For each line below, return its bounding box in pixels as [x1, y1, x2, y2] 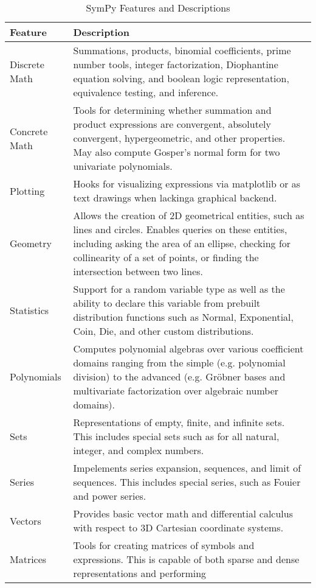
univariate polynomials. [73, 159, 173, 173]
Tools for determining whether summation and [73, 103, 272, 117]
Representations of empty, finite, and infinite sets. [73, 415, 285, 429]
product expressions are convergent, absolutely [73, 117, 271, 131]
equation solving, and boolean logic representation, [73, 71, 289, 85]
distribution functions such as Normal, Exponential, [73, 310, 294, 324]
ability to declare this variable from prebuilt [73, 296, 261, 310]
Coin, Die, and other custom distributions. [73, 324, 254, 338]
